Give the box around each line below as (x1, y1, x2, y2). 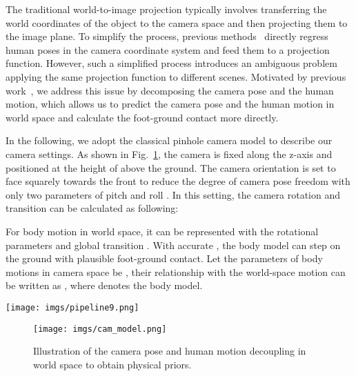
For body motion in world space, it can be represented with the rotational (6, 224, 319, 238)
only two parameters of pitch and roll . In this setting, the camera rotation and (6, 187, 340, 201)
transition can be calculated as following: (6, 201, 179, 215)
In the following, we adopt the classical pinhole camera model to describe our (6, 133, 333, 148)
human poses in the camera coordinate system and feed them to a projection (6, 42, 330, 57)
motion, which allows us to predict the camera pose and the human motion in (6, 97, 335, 111)
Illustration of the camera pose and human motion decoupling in (33, 344, 306, 358)
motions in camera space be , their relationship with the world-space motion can (6, 264, 346, 279)
